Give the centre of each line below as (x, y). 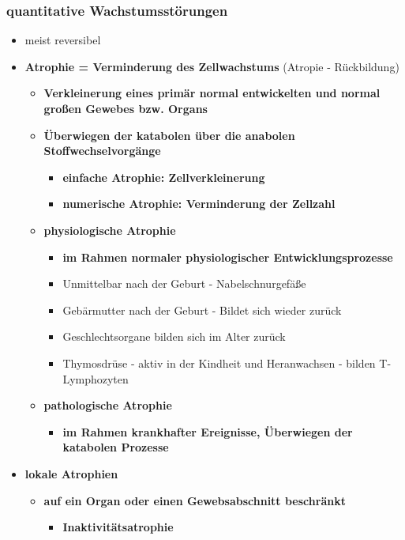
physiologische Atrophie (110, 230)
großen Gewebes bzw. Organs (126, 108)
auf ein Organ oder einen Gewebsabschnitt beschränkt (195, 500)
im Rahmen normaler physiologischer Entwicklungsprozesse (228, 257)
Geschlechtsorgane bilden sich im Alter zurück (174, 336)
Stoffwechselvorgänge (102, 151)
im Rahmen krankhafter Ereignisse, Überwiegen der (208, 431)
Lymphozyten (96, 378)
